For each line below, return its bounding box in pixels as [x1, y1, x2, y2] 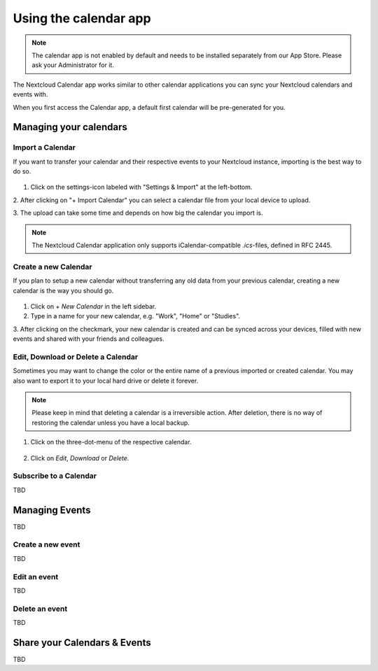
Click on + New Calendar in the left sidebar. [30, 302, 157, 311]
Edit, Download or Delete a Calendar [13, 352, 139, 362]
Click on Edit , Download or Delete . [30, 453, 129, 462]
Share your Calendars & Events [13, 637, 151, 649]
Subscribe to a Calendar [13, 471, 97, 481]
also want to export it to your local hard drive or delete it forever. [13, 376, 199, 385]
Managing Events [13, 504, 91, 516]
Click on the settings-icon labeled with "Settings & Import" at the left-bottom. [30, 183, 253, 192]
